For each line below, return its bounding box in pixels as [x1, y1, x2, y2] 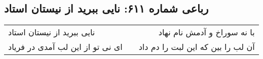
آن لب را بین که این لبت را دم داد [138, 41, 255, 53]
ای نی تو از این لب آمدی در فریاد [8, 41, 123, 53]
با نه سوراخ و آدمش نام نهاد [158, 26, 255, 38]
